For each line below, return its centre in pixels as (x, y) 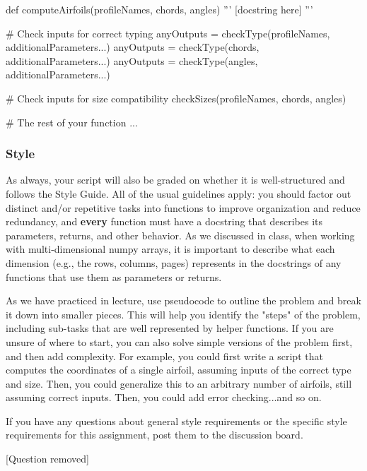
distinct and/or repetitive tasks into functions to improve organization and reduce (183, 207)
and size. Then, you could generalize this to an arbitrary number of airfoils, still (179, 383)
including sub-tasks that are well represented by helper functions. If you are (170, 328)
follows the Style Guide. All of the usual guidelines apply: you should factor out (179, 193)
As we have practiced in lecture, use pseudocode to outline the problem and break (183, 300)
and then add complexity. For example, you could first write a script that (164, 356)
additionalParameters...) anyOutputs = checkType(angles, (132, 60)
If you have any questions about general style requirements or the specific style (176, 421)
